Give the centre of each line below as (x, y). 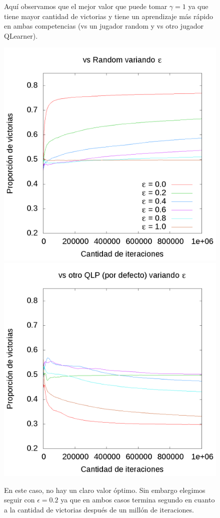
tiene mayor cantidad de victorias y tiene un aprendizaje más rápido (108, 16)
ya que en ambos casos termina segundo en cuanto (138, 500)
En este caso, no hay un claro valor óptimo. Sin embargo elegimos (105, 490)
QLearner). (21, 35)
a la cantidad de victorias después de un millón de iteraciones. (99, 509)
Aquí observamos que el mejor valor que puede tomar (86, 6)
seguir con (19, 500)
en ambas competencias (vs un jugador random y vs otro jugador (104, 26)
